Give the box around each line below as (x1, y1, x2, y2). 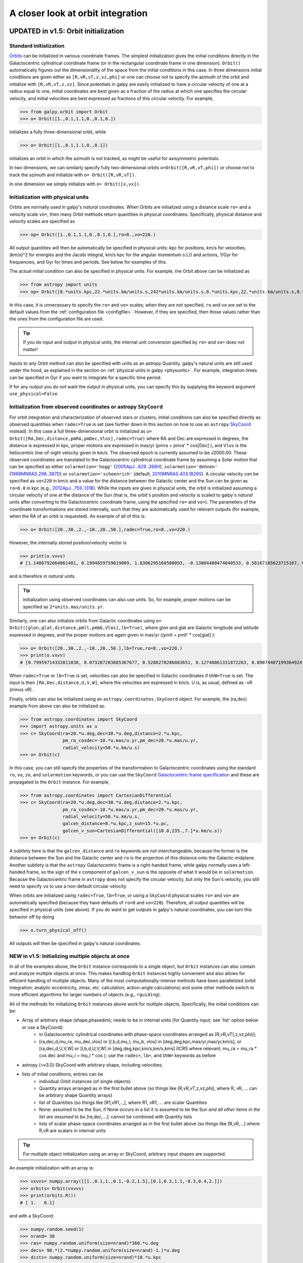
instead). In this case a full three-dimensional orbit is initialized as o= (9, 428, 153, 434)
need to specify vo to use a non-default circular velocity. (9, 883, 128, 889)
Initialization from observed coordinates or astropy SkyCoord (9, 403, 163, 410)
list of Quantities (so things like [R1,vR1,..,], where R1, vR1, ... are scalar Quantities (39, 1099, 207, 1105)
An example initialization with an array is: (9, 1165, 94, 1171)
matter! (23, 346, 38, 352)
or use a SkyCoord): (22, 1024, 64, 1030)
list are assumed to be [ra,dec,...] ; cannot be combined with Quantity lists (39, 1113, 192, 1120)
